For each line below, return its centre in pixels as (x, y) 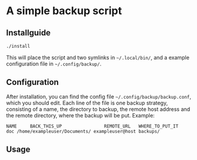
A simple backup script (64, 11)
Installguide (28, 33)
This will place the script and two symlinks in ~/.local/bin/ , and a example (98, 57)
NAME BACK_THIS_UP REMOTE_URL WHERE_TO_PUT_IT (92, 126)
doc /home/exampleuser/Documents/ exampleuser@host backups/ (83, 131)
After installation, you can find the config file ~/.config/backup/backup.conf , (99, 96)
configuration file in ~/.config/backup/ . (54, 64)
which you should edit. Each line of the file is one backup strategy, (87, 103)
